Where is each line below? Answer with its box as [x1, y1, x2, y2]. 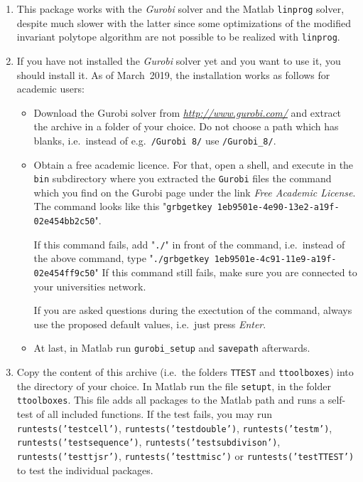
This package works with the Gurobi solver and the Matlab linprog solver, [16, 1, 345, 16]
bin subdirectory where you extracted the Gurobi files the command [33, 171, 332, 186]
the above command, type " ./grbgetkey [33, 251, 210, 266]
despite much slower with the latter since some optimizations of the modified [16, 15, 351, 30]
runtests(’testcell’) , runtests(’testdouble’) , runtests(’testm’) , [16, 420, 332, 435]
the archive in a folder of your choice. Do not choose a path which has [33, 119, 339, 134]
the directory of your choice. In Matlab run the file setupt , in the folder [16, 378, 331, 393]
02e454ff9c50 [33, 268, 95, 278]
